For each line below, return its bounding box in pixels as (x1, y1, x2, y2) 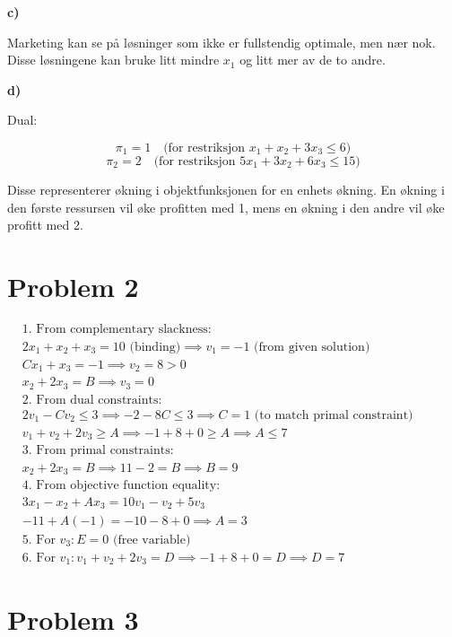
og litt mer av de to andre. (239, 50, 386, 69)
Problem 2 (7, 267, 139, 304)
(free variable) (112, 533, 191, 546)
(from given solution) (254, 340, 370, 353)
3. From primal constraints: (22, 444, 174, 458)
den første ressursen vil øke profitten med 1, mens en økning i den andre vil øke (7, 197, 445, 216)
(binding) (129, 340, 181, 353)
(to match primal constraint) (254, 408, 413, 422)
